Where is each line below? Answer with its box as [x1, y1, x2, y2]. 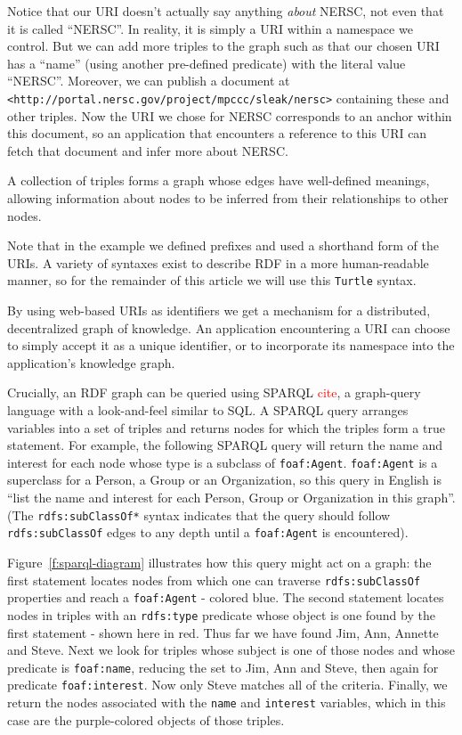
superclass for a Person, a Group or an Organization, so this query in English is [7, 470, 442, 489]
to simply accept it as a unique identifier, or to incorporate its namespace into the [7, 336, 455, 355]
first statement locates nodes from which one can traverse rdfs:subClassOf [7, 570, 421, 589]
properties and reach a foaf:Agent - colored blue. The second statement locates [7, 588, 444, 607]
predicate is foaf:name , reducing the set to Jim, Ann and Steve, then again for [7, 657, 439, 676]
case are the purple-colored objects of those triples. [7, 710, 285, 729]
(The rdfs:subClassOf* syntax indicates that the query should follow [7, 505, 391, 524]
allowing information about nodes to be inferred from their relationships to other [7, 189, 449, 207]
